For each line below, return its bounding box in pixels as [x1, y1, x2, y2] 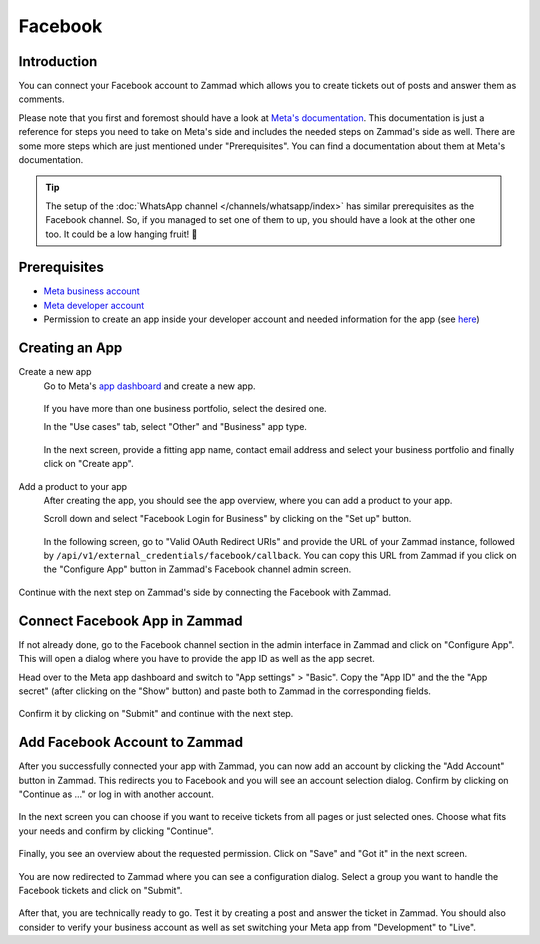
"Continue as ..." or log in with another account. [18, 788, 214, 800]
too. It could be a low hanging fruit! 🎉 [45, 228, 198, 240]
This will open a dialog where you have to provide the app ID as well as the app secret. [18, 653, 375, 665]
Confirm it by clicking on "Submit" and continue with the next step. [18, 708, 294, 720]
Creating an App [18, 340, 123, 357]
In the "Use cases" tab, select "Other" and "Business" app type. [43, 421, 307, 433]
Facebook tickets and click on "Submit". [18, 884, 183, 896]
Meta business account [43, 285, 140, 297]
